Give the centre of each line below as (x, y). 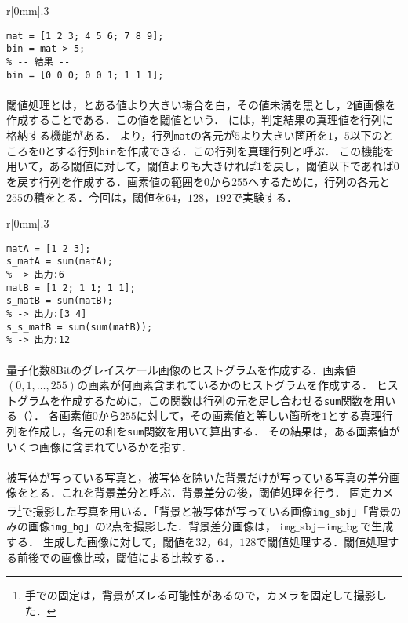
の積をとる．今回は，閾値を (94, 197)
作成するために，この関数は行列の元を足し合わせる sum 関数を (217, 400)
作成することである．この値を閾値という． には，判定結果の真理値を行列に (200, 120)
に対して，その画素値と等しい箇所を (229, 415)
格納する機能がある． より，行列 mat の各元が (120, 135)
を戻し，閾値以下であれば (328, 166)
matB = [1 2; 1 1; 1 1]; (71, 288)
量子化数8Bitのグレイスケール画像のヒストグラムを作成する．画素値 (181, 369)
